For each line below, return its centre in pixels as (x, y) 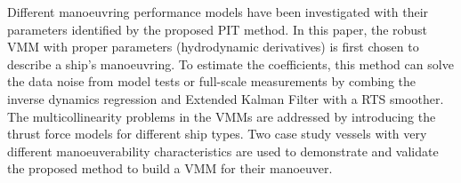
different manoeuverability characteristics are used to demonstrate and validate (223, 151)
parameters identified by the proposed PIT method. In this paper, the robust (218, 29)
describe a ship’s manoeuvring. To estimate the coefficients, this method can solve (230, 64)
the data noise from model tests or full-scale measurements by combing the (212, 81)
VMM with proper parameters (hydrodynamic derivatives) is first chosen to (213, 47)
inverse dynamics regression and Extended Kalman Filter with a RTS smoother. (226, 98)
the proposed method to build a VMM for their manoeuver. (170, 168)
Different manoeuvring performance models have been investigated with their (218, 12)
